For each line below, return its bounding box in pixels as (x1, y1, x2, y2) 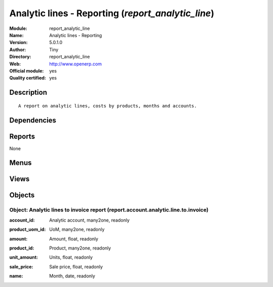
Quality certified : (9, 75, 47, 81)
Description (9, 88, 48, 97)
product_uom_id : (9, 226, 46, 233)
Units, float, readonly (49, 254, 93, 261)
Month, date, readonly (49, 273, 96, 279)
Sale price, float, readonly (49, 264, 103, 270)
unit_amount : (9, 254, 38, 261)
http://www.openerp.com (49, 61, 102, 67)
